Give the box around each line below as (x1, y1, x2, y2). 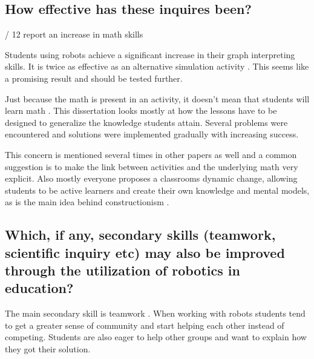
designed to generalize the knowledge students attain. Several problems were (5, 116, 288, 128)
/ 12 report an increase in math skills (5, 28, 143, 41)
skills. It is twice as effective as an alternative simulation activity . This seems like (5, 60, 309, 73)
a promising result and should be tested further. (5, 71, 183, 84)
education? (5, 278, 74, 297)
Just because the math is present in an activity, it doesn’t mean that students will (5, 92, 310, 105)
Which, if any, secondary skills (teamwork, (5, 225, 276, 244)
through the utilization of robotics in (5, 261, 240, 280)
